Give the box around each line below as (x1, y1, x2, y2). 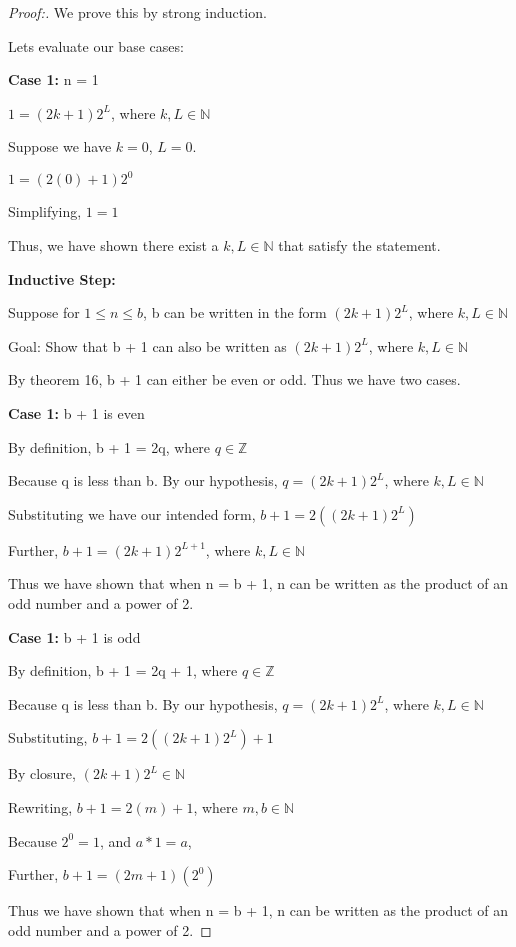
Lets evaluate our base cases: (8, 35, 184, 56)
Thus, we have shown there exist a (8, 235, 219, 256)
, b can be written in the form (143, 302, 327, 323)
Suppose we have (8, 136, 112, 157)
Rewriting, (8, 796, 73, 817)
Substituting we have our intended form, (8, 503, 256, 524)
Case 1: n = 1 (8, 69, 99, 90)
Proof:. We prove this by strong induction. (8, 2, 267, 22)
